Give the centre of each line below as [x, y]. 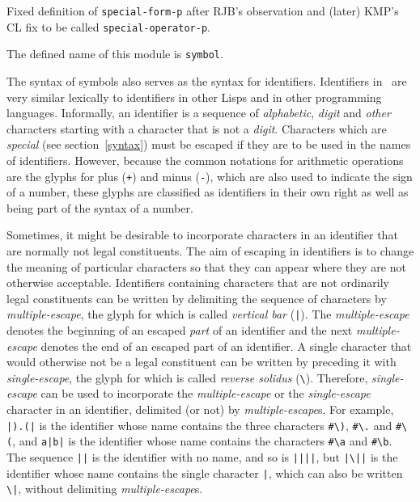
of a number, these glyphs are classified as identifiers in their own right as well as [208, 192]
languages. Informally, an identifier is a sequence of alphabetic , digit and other [199, 113]
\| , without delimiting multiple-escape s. [105, 489]
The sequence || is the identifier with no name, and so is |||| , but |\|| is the [202, 456]
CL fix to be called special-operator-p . [108, 26]
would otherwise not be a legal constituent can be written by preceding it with [202, 362]
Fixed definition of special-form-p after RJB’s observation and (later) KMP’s [203, 11]
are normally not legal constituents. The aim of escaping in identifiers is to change [210, 250]
